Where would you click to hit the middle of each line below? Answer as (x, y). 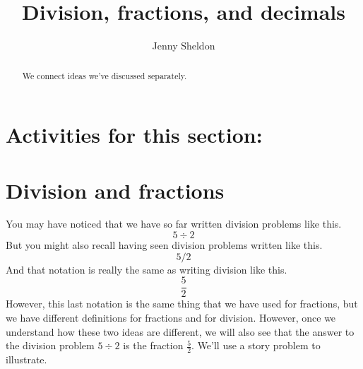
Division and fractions (115, 190)
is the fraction (153, 345)
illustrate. (26, 359)
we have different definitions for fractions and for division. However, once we (171, 317)
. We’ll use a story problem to (256, 345)
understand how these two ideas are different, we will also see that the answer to (180, 331)
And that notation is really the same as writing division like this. (147, 269)
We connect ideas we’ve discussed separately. (105, 75)
